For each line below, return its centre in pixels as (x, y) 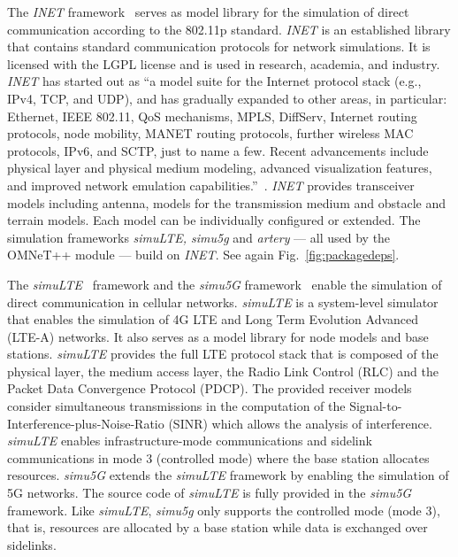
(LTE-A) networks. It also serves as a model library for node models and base (218, 336)
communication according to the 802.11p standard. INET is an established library (229, 29)
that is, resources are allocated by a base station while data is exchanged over (218, 527)
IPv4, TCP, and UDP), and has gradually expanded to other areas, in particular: (227, 98)
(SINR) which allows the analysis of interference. (300, 423)
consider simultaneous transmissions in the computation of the (176, 406)
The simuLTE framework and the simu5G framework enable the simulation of (225, 284)
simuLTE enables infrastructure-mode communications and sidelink (190, 441)
